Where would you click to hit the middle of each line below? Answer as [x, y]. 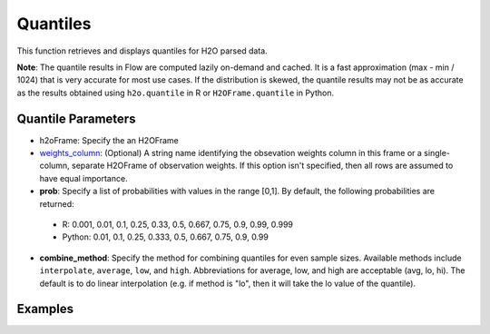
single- [437, 153]
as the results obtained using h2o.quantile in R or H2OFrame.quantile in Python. [176, 93]
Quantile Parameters [76, 118]
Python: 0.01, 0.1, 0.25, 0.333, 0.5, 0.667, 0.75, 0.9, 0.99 [166, 237]
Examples [45, 309]
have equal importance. [83, 178]
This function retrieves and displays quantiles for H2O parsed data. [142, 51]
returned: [57, 203]
